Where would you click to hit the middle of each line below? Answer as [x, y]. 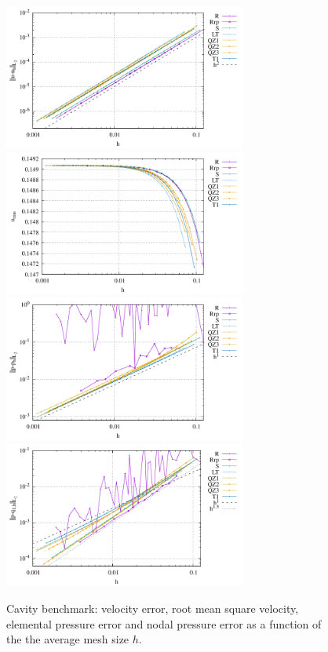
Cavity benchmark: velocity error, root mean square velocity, [153, 608]
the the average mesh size [68, 639]
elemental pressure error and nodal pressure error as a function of [164, 623]
